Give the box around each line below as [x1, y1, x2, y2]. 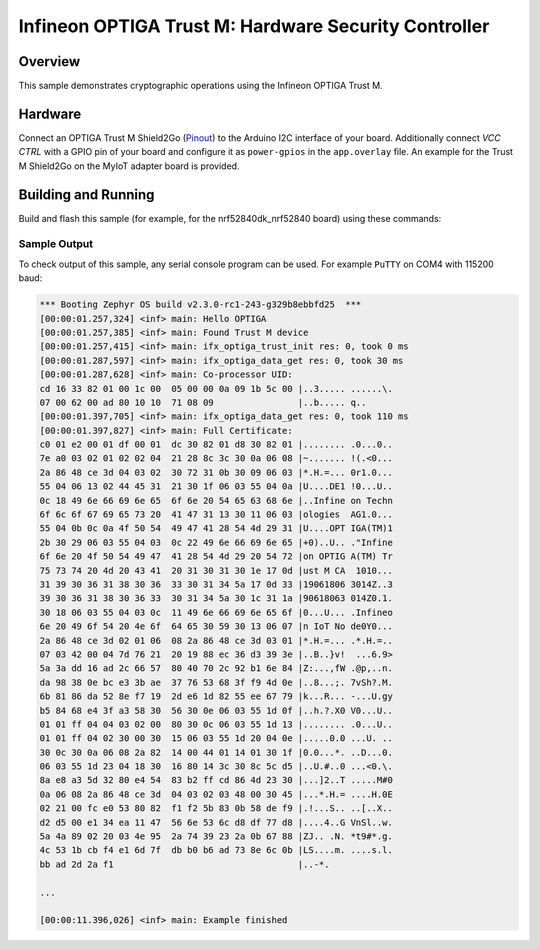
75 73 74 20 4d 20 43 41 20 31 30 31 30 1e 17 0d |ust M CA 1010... [39, 565, 394, 576]
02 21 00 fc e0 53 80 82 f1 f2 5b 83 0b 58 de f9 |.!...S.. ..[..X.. [39, 803, 394, 814]
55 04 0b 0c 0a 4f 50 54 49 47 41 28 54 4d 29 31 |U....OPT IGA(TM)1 [39, 523, 394, 534]
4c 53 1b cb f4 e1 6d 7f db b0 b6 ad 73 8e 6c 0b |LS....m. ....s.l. [39, 845, 394, 856]
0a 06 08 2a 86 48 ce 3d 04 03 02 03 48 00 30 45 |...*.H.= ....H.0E [39, 788, 394, 800]
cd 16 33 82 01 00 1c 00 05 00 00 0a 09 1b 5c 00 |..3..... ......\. [39, 383, 394, 394]
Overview [18, 53, 81, 70]
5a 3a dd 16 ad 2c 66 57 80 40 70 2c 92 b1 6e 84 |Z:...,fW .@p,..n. [39, 663, 394, 674]
